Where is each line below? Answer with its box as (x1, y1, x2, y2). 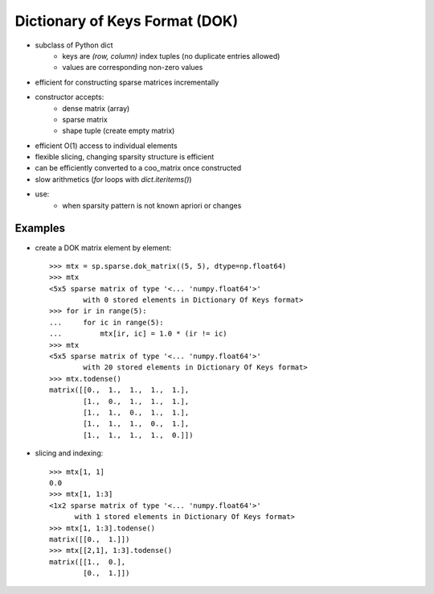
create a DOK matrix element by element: (35, 242, 172, 253)
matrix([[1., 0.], (49, 557, 126, 567)
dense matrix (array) (62, 103, 130, 113)
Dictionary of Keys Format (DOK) (14, 12, 239, 30)
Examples (14, 221, 66, 235)
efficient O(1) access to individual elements (35, 141, 178, 151)
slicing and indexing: (35, 448, 104, 458)
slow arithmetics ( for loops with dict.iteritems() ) (35, 174, 192, 184)
